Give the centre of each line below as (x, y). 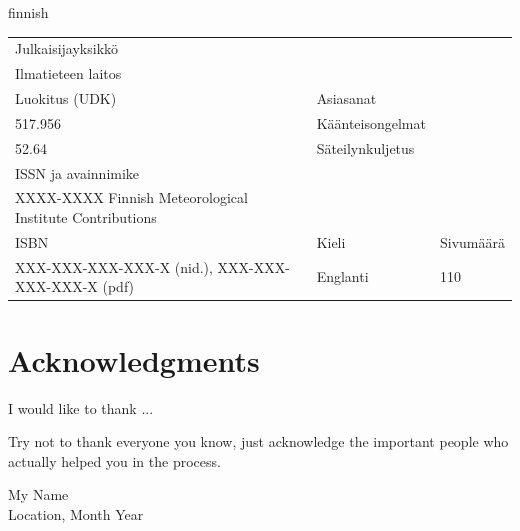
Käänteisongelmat (371, 122)
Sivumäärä (472, 241)
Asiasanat (346, 98)
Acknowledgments (134, 359)
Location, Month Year (76, 513)
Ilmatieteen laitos (68, 73)
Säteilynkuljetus (365, 147)
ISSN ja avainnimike (77, 172)
